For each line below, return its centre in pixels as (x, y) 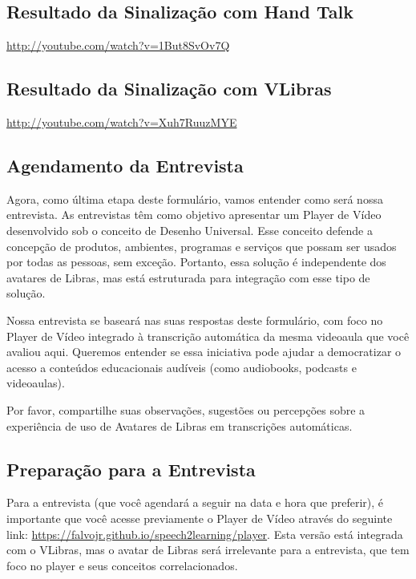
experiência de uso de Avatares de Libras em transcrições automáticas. (180, 425)
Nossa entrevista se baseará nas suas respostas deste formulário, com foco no (195, 320)
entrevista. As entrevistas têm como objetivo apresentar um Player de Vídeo (194, 215)
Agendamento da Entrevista (125, 165)
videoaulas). (36, 383)
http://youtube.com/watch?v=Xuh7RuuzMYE (122, 122)
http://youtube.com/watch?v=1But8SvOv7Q (118, 45)
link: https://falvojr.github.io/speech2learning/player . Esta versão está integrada (205, 534)
